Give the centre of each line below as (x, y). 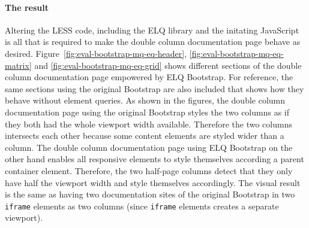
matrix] (18, 65)
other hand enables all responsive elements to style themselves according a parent (154, 159)
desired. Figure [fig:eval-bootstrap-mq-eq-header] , (96, 53)
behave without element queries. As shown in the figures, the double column (145, 100)
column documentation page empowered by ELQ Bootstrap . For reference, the (149, 77)
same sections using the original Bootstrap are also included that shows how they (154, 88)
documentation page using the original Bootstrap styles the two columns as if (147, 112)
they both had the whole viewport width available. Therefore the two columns (148, 124)
